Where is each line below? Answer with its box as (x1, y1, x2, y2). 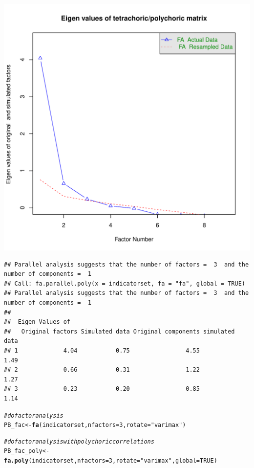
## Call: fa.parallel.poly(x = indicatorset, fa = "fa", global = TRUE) (4, 280, 245, 287)
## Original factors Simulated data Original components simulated (4, 328, 235, 335)
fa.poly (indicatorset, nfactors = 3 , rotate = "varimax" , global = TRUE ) (4, 457, 217, 465)
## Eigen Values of (4, 318, 71, 326)
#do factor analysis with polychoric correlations (4, 438, 154, 445)
